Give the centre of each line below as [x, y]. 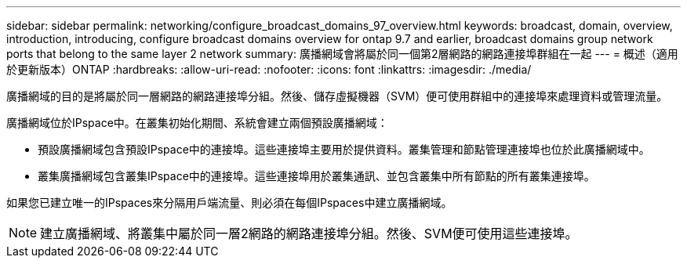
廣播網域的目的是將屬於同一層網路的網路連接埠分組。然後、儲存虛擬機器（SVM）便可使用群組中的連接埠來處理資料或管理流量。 [337, 96]
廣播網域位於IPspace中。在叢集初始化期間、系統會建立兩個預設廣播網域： [197, 123]
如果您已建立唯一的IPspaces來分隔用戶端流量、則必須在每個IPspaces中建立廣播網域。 [229, 203]
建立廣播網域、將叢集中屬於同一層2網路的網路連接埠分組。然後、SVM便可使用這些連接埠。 [309, 233]
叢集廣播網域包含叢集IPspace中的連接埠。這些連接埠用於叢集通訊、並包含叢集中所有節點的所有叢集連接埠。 [316, 176]
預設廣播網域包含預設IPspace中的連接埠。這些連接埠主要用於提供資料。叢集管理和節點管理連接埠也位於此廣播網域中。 [344, 149]
